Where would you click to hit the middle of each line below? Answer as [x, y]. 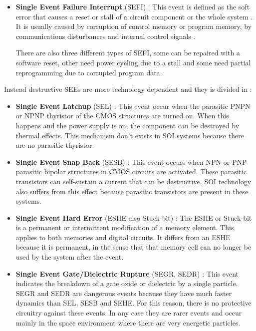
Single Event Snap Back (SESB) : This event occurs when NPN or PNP [131, 162]
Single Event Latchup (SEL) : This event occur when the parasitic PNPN [133, 106]
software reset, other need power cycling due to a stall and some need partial [133, 62]
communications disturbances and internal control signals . [106, 36]
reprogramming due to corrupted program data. [89, 72]
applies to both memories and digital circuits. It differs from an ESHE [123, 237]
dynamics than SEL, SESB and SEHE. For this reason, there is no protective [133, 303]
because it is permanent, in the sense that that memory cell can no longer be [133, 247]
